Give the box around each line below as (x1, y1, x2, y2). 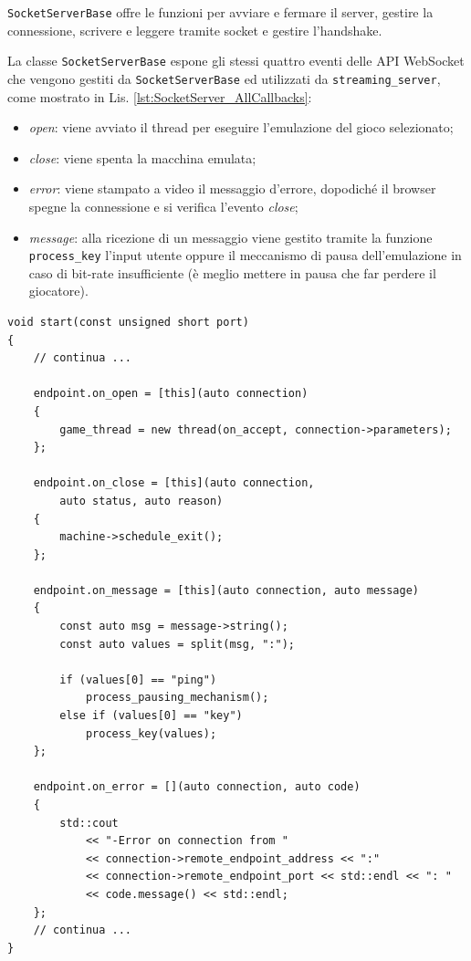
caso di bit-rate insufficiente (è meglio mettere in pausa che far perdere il (28, 263, 436, 282)
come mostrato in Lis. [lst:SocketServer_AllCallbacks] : (7, 87, 312, 106)
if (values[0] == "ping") (59, 673, 217, 686)
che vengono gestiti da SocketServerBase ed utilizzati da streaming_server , (7, 68, 441, 88)
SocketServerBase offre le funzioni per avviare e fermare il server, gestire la (7, 3, 434, 21)
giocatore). (28, 281, 89, 300)
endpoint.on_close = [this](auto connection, (33, 476, 315, 490)
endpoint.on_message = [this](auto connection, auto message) (33, 583, 420, 597)
